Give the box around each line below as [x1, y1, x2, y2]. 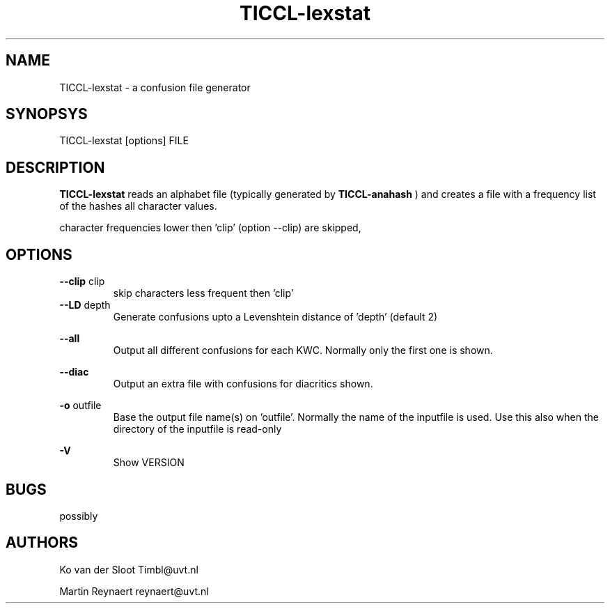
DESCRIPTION [6, 158, 105, 176]
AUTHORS [6, 534, 79, 552]
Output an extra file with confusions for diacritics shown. [113, 378, 373, 390]
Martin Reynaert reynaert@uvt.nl [59, 585, 209, 597]
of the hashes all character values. [59, 200, 217, 213]
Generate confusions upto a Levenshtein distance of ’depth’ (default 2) [113, 311, 438, 323]
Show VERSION [113, 456, 185, 469]
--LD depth [59, 299, 111, 311]
